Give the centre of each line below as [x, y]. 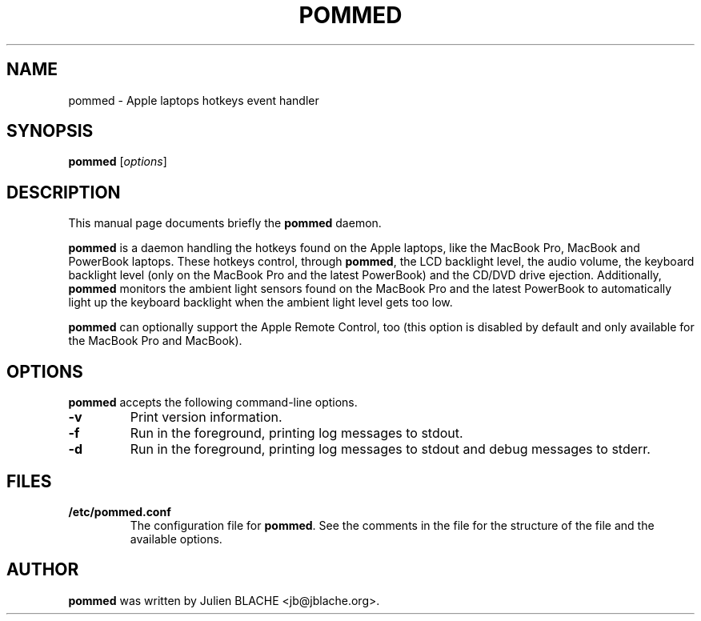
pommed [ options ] [118, 162]
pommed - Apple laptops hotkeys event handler [194, 100]
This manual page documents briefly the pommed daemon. [225, 223]
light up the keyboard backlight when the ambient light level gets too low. [260, 302]
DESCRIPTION [64, 192]
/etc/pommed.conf [120, 511]
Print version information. [206, 417]
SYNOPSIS [50, 131]
